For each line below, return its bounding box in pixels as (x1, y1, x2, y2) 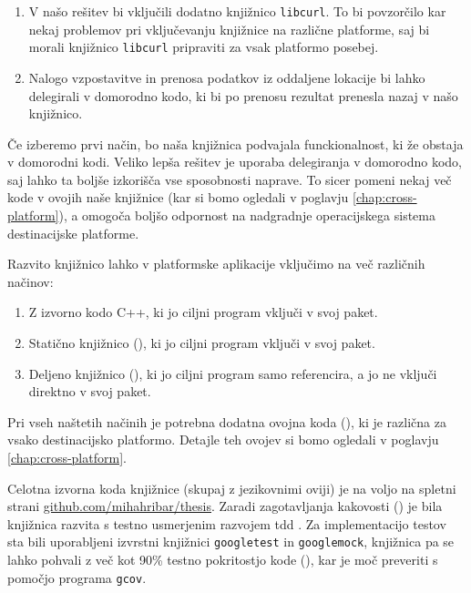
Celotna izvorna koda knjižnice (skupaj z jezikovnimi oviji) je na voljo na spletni (7, 478, 456, 497)
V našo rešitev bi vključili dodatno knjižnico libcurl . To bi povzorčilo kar (28, 2, 446, 20)
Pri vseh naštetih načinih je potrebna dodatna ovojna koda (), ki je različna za (7, 412, 446, 431)
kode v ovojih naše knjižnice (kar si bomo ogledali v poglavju (7, 188, 349, 207)
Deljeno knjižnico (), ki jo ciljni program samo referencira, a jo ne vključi (28, 363, 437, 383)
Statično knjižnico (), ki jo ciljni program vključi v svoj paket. (28, 333, 375, 353)
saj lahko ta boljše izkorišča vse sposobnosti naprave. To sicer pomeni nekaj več (7, 169, 452, 189)
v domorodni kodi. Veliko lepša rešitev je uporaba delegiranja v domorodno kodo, (7, 152, 462, 171)
